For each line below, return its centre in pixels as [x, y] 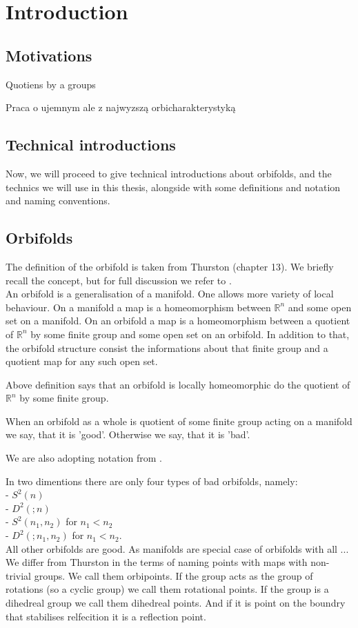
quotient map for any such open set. [82, 361]
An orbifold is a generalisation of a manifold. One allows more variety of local [170, 294]
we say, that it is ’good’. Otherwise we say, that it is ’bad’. [128, 434]
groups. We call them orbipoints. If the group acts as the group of [173, 575]
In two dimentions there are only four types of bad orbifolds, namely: [152, 481]
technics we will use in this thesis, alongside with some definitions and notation [173, 187]
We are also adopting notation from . [84, 458]
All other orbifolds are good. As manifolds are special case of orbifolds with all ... [177, 548]
